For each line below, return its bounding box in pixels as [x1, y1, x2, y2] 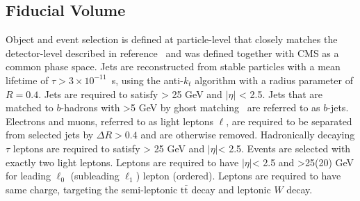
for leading [6, 168, 51, 183]
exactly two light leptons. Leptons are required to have [6, 154, 239, 169]
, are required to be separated [226, 113, 352, 128]
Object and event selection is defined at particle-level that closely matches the [6, 32, 338, 47]
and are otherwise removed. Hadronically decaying [140, 127, 355, 142]
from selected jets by [6, 127, 94, 142]
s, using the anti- [111, 72, 183, 87]
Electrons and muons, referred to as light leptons [6, 113, 213, 128]
